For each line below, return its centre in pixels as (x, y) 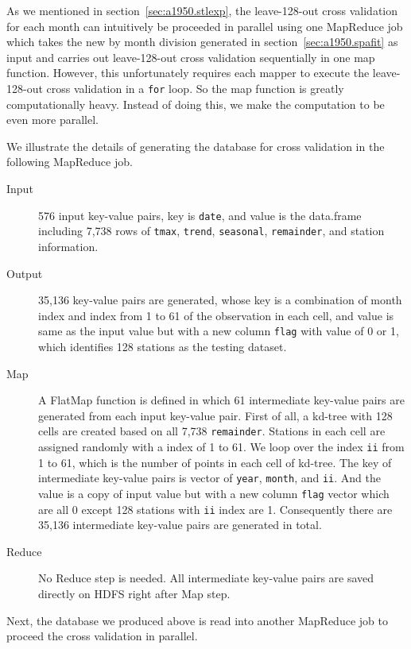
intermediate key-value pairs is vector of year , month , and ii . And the (209, 478)
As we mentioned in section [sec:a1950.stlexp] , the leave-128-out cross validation (202, 10)
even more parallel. (52, 120)
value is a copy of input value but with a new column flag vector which (214, 493)
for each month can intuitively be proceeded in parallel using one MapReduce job (205, 26)
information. (68, 246)
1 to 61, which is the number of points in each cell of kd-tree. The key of (215, 462)
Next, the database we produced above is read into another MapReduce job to (197, 620)
